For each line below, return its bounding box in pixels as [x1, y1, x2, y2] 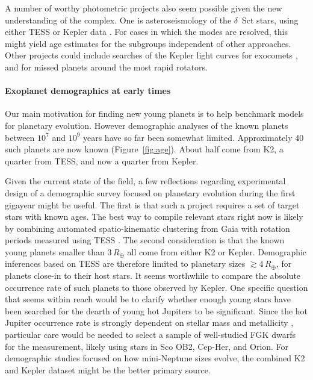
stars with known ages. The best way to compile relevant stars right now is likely [5, 210, 303, 223]
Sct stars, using [242, 13, 299, 26]
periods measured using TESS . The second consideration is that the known [5, 234, 285, 246]
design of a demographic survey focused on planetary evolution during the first [5, 186, 296, 199]
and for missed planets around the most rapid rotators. [5, 60, 208, 73]
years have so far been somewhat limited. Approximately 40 [82, 131, 304, 143]
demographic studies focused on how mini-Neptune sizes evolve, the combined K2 [5, 352, 305, 364]
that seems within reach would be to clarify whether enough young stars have [5, 293, 291, 305]
